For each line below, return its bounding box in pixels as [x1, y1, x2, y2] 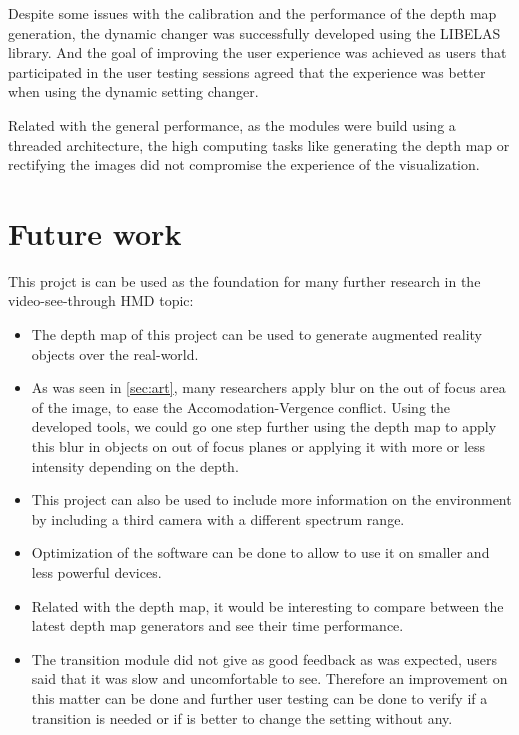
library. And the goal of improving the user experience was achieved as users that [8, 42, 507, 63]
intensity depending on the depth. [31, 455, 239, 476]
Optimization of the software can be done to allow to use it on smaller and [31, 542, 490, 563]
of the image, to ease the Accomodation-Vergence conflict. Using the [31, 396, 450, 417]
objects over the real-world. [31, 343, 199, 364]
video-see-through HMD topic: [8, 290, 194, 311]
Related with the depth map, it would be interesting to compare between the [31, 595, 504, 616]
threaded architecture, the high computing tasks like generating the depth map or [8, 134, 510, 155]
